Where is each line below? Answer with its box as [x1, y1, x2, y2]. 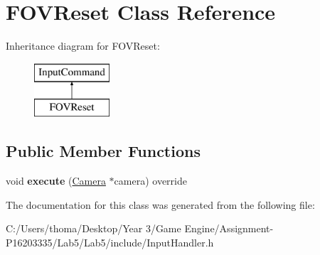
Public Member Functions [6, 140, 201, 162]
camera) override [114, 173, 187, 188]
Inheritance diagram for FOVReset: [6, 38, 160, 53]
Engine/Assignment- [184, 221, 274, 236]
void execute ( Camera [6, 173, 106, 188]
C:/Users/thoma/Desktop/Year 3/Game [6, 221, 181, 236]
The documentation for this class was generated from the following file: [6, 197, 315, 212]
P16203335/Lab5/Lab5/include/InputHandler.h [6, 234, 214, 249]
